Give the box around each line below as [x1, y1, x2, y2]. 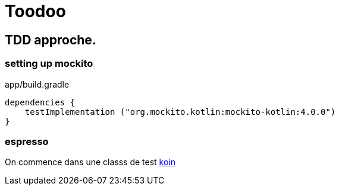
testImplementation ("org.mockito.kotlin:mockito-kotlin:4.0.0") [24, 107, 336, 117]
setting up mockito [5, 57, 93, 70]
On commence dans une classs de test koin [5, 157, 176, 168]
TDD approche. [5, 32, 96, 47]
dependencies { [5, 97, 76, 107]
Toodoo [5, 1, 66, 21]
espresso [5, 135, 49, 147]
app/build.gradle [5, 79, 70, 89]
